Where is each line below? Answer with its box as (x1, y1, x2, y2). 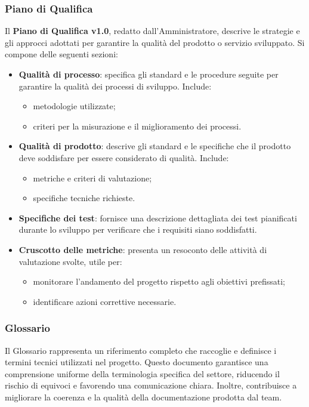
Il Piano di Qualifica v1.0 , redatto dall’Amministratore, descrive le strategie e (5, 24, 300, 37)
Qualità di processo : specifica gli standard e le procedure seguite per (18, 68, 279, 80)
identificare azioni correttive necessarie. (33, 295, 177, 307)
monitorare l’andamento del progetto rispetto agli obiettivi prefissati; (33, 275, 286, 288)
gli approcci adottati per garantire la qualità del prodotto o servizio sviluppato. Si (5, 36, 305, 48)
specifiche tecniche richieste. (33, 192, 135, 204)
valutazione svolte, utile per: (18, 255, 122, 267)
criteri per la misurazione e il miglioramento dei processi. (33, 119, 242, 132)
